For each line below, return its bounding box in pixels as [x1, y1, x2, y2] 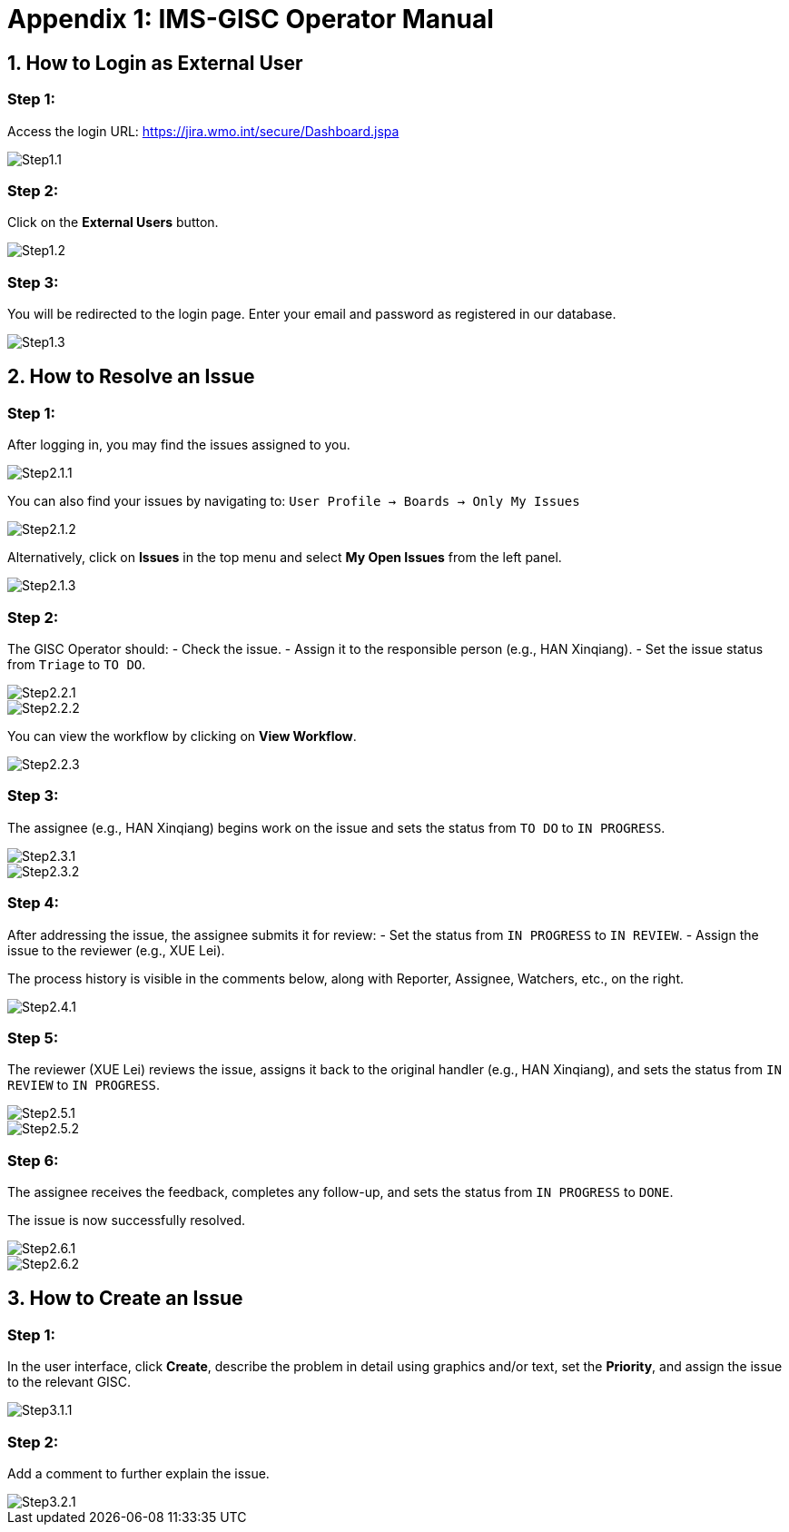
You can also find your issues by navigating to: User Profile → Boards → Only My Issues [7, 493, 580, 509]
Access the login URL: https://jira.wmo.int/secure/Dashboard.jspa [7, 123, 399, 139]
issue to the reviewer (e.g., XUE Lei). [7, 942, 225, 958]
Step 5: [7, 1028, 59, 1047]
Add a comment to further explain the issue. [7, 1465, 270, 1481]
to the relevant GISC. [7, 1374, 132, 1390]
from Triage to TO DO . [7, 657, 146, 673]
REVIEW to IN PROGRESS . [7, 1077, 161, 1093]
